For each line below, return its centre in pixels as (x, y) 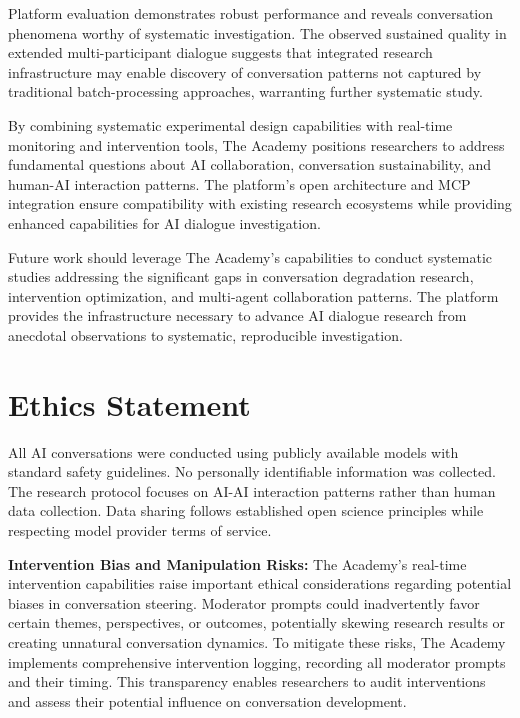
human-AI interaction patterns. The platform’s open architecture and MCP (239, 183)
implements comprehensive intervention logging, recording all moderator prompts (257, 661)
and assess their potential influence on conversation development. (207, 700)
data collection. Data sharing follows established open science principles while (246, 510)
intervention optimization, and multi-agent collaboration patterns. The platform (253, 295)
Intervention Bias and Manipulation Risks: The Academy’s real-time (237, 563)
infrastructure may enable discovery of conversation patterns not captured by (245, 71)
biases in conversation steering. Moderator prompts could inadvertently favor (244, 602)
